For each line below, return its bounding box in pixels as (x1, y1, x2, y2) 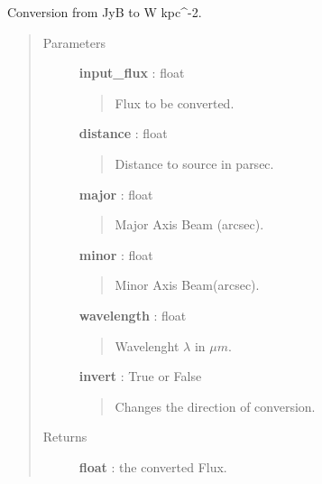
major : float (78, 184, 153, 203)
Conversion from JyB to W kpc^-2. (7, 3, 202, 21)
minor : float (78, 245, 153, 264)
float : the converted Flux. (78, 457, 227, 476)
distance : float (78, 124, 168, 143)
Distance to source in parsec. (115, 154, 274, 172)
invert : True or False (78, 367, 202, 386)
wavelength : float (78, 305, 187, 324)
